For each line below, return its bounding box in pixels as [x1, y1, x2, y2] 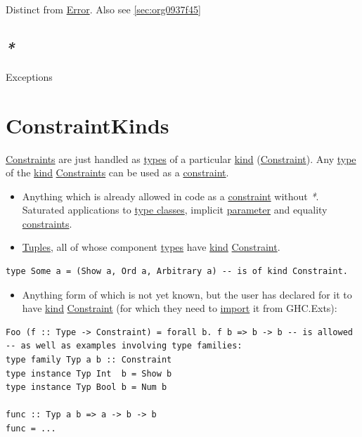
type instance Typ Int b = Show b [6, 368, 172, 379]
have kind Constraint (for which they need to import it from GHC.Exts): [22, 301, 337, 315]
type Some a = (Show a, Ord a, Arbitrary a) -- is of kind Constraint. [6, 266, 348, 277]
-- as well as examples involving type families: [6, 341, 243, 351]
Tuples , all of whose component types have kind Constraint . [22, 240, 280, 254]
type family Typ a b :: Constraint [6, 355, 172, 365]
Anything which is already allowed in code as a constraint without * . [22, 188, 319, 203]
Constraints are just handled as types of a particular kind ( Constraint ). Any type [6, 151, 356, 166]
